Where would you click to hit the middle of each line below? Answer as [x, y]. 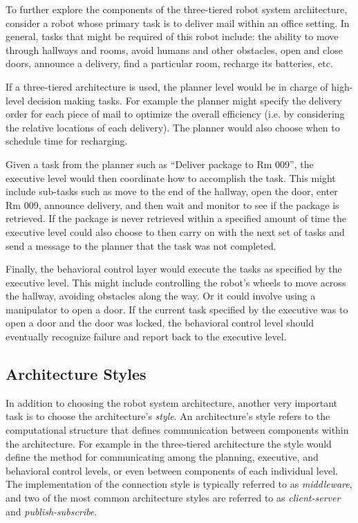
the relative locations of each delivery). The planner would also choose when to [173, 127]
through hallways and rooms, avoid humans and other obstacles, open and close [174, 49]
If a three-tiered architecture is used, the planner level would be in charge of [167, 86]
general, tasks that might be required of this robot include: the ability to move [172, 36]
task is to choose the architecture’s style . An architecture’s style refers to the [168, 416]
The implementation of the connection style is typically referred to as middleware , [179, 484]
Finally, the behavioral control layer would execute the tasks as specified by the [174, 269]
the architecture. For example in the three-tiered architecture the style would [169, 443]
